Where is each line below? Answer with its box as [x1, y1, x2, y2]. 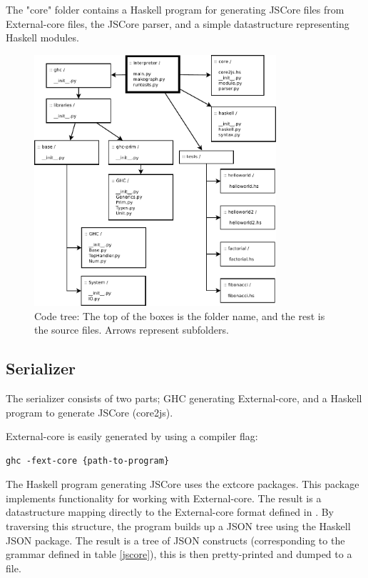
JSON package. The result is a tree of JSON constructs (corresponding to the [6, 532, 345, 547]
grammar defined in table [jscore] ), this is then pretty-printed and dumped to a [6, 547, 352, 562]
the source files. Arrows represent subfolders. [34, 322, 229, 337]
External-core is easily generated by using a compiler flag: [6, 429, 258, 444]
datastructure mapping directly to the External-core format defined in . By [6, 504, 334, 519]
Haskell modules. [6, 30, 79, 45]
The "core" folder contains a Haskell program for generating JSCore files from [6, 2, 344, 16]
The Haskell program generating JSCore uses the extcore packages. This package [6, 477, 359, 492]
